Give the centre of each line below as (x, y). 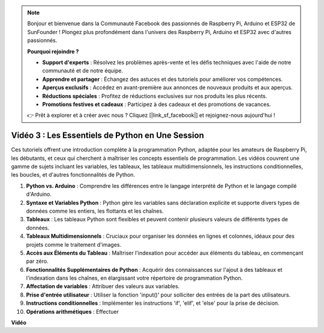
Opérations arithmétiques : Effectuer (73, 311)
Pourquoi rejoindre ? (53, 52)
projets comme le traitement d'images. (74, 244)
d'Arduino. (39, 194)
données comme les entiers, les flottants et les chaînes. (95, 211)
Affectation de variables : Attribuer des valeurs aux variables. (103, 286)
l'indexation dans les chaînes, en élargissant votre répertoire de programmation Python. (134, 278)
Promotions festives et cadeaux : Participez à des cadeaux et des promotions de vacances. (157, 104)
